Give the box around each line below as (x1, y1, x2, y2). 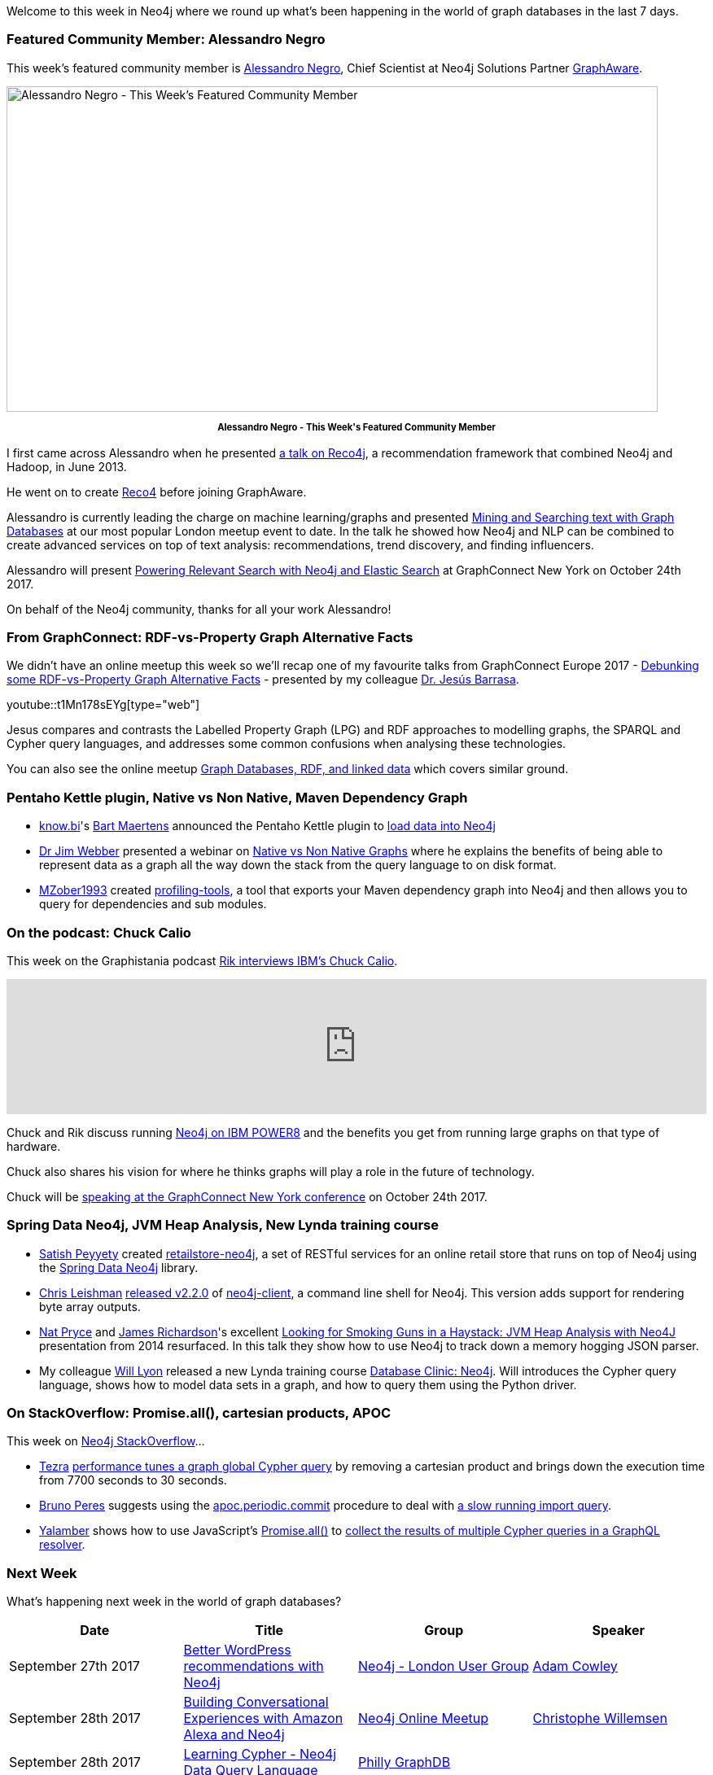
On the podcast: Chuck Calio (7, 924, 191, 941)
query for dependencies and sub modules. (39, 897, 267, 912)
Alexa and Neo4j (183, 1726, 285, 1743)
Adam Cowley (532, 1658, 618, 1675)
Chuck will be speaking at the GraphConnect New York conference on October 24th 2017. (7, 1189, 488, 1204)
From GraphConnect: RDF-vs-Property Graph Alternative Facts (7, 629, 413, 646)
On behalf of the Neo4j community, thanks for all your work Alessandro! (7, 601, 391, 616)
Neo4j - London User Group (358, 1658, 529, 1675)
